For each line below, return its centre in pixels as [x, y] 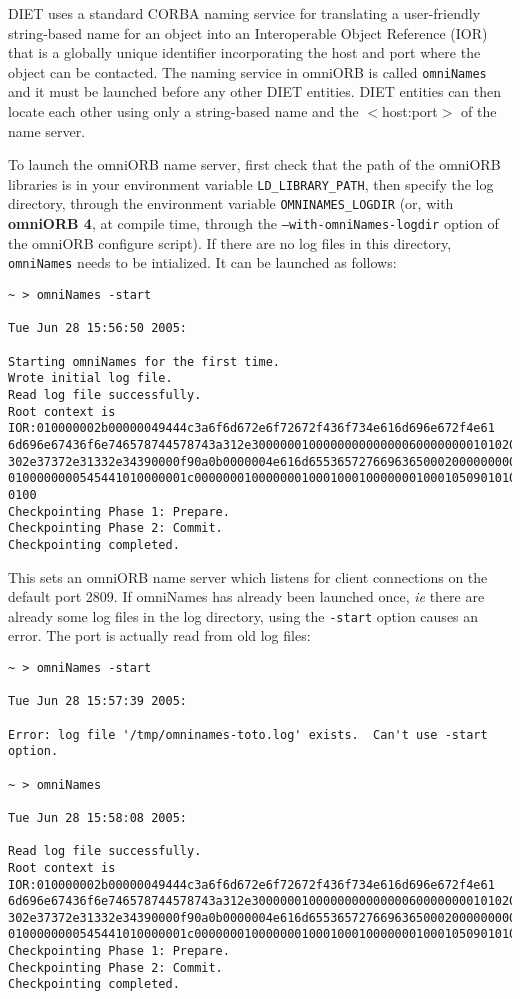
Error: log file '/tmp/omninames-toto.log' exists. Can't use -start [248, 734]
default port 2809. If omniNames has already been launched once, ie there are [246, 596]
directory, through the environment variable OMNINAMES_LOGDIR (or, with [231, 203]
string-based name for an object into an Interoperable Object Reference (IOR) [248, 32]
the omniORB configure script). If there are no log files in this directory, [230, 242]
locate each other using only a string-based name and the [183, 111]
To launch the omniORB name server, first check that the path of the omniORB [254, 164]
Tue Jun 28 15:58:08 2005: [97, 817]
